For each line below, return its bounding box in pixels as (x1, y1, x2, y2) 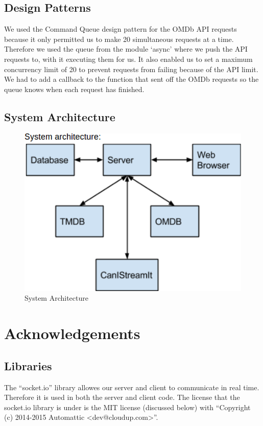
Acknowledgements (4, 323, 140, 344)
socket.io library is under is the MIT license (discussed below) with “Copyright (4, 401, 251, 412)
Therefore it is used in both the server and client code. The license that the (4, 392, 240, 402)
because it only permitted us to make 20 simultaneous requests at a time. (4, 33, 234, 44)
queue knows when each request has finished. (4, 83, 145, 94)
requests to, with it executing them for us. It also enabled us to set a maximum (4, 53, 253, 64)
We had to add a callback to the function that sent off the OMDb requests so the (4, 74, 259, 84)
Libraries (4, 357, 52, 373)
